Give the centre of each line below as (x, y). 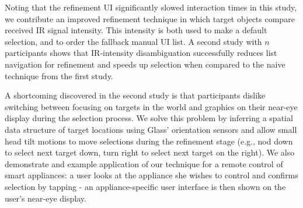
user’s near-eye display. (46, 198)
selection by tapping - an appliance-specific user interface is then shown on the (145, 186)
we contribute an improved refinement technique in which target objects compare (150, 18)
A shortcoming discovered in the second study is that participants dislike (135, 95)
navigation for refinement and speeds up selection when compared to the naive (145, 64)
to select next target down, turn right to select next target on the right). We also (150, 152)
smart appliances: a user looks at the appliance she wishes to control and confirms (151, 175)
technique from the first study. (59, 75)
